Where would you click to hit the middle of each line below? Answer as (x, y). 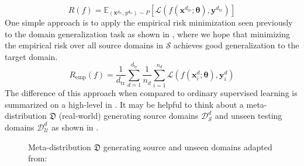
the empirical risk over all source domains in (84, 45)
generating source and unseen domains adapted (188, 146)
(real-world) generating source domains (129, 116)
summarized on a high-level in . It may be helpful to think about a (124, 104)
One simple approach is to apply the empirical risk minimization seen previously (149, 22)
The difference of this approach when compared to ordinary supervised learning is (151, 93)
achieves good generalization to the (236, 45)
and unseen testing (248, 116)
